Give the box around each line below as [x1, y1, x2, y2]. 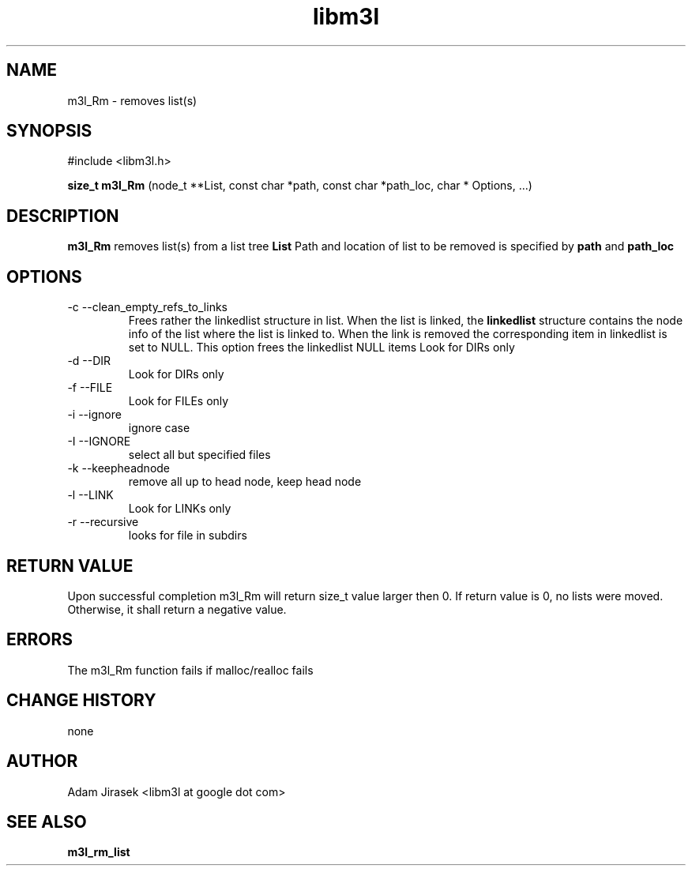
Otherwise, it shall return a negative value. [67, 602, 287, 616]
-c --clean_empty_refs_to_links [67, 300, 228, 314]
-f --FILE [67, 381, 113, 395]
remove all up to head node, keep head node [128, 475, 362, 489]
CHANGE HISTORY [6, 690, 156, 711]
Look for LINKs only [128, 502, 231, 516]
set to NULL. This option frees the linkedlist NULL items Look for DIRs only [128, 340, 515, 355]
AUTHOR [6, 751, 78, 772]
